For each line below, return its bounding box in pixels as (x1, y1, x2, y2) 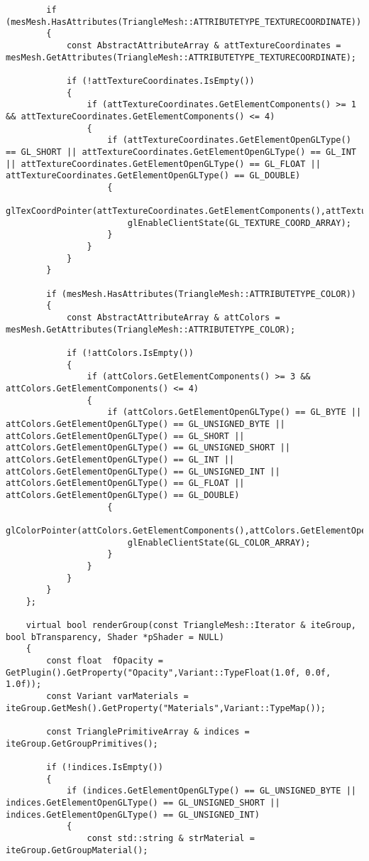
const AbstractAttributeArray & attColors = (66, 313, 280, 323)
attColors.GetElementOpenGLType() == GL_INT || (6, 454, 235, 465)
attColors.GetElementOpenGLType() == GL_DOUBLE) (6, 489, 240, 500)
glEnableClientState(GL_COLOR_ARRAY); (127, 537, 311, 548)
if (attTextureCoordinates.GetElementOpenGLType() (107, 135, 351, 146)
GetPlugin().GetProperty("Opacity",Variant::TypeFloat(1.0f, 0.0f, (6, 667, 331, 678)
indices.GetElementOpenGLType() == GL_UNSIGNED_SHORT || (6, 797, 280, 808)
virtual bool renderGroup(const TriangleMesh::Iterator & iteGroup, (26, 620, 356, 631)
